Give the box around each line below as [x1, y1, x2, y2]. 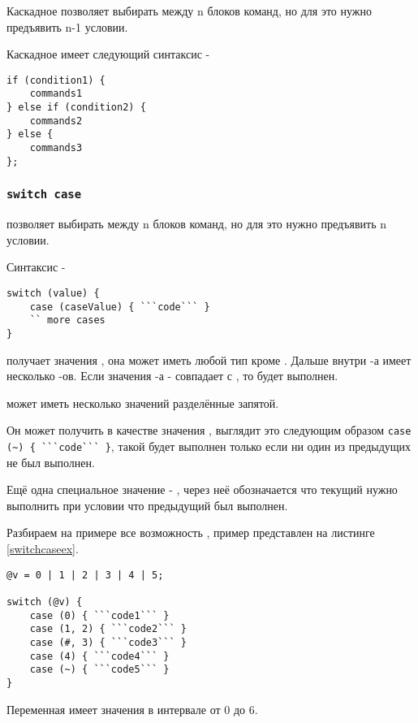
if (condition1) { [6, 74, 106, 86]
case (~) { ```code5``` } [29, 664, 170, 676]
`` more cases [29, 314, 106, 327]
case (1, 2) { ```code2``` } [29, 623, 187, 635]
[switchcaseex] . [6, 540, 79, 557]
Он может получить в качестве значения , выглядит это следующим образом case [6, 422, 412, 439]
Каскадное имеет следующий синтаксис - [6, 45, 210, 63]
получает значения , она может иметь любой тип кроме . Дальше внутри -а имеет [6, 351, 412, 368]
